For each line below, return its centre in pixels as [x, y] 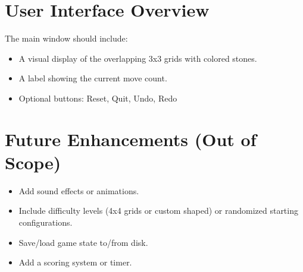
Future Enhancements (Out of [131, 139]
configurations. [46, 222]
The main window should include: [66, 38]
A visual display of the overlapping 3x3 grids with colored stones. [138, 58]
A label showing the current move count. [93, 78]
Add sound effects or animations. [79, 190]
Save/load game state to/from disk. [83, 242]
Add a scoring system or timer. [75, 262]
